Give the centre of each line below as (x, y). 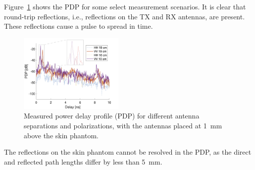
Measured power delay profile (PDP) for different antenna (112, 116)
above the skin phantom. (61, 135)
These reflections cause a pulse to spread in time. (78, 26)
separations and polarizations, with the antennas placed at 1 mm (123, 126)
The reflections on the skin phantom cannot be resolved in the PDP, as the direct (128, 152)
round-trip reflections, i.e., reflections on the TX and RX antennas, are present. (125, 16)
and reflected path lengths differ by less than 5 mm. (83, 161)
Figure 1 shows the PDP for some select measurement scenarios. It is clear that (125, 6)
